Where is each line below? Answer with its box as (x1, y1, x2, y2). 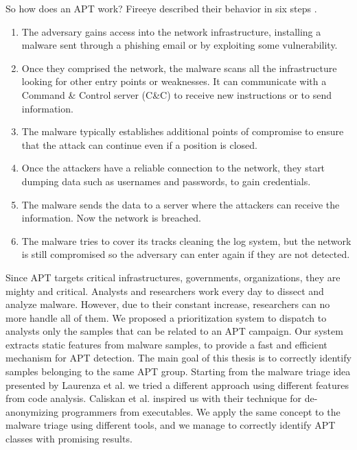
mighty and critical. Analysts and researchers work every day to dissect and (5, 283, 324, 298)
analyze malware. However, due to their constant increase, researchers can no (5, 297, 330, 311)
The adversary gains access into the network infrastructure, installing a (21, 24, 321, 38)
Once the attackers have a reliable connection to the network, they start (21, 161, 325, 175)
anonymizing (5, 404, 59, 418)
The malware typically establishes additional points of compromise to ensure (21, 124, 344, 139)
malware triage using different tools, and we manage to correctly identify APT (5, 418, 336, 432)
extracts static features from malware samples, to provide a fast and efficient (5, 337, 327, 351)
